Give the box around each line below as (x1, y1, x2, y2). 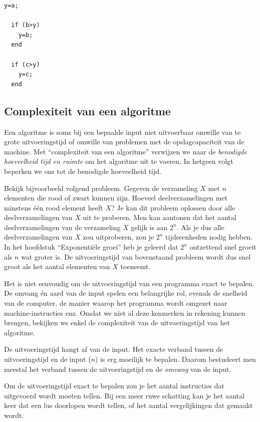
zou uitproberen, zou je (83, 232, 154, 242)
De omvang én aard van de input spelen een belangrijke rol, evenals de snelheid (4, 288, 247, 298)
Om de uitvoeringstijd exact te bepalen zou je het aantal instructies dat (4, 380, 224, 391)
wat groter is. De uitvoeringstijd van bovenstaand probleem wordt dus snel (21, 251, 251, 262)
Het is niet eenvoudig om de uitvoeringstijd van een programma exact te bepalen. (4, 278, 254, 288)
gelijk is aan (131, 222, 168, 232)
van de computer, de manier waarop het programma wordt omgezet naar (4, 298, 227, 308)
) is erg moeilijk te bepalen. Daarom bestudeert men (95, 354, 256, 364)
